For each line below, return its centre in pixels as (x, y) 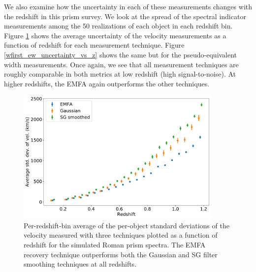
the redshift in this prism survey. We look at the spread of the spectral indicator (125, 16)
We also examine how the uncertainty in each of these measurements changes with (128, 6)
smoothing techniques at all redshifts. (80, 264)
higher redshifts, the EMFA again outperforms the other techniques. (107, 83)
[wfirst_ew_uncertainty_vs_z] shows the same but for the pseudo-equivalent (121, 54)
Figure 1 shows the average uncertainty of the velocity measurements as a (115, 35)
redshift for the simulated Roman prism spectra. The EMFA (115, 244)
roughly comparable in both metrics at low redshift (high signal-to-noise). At (120, 74)
